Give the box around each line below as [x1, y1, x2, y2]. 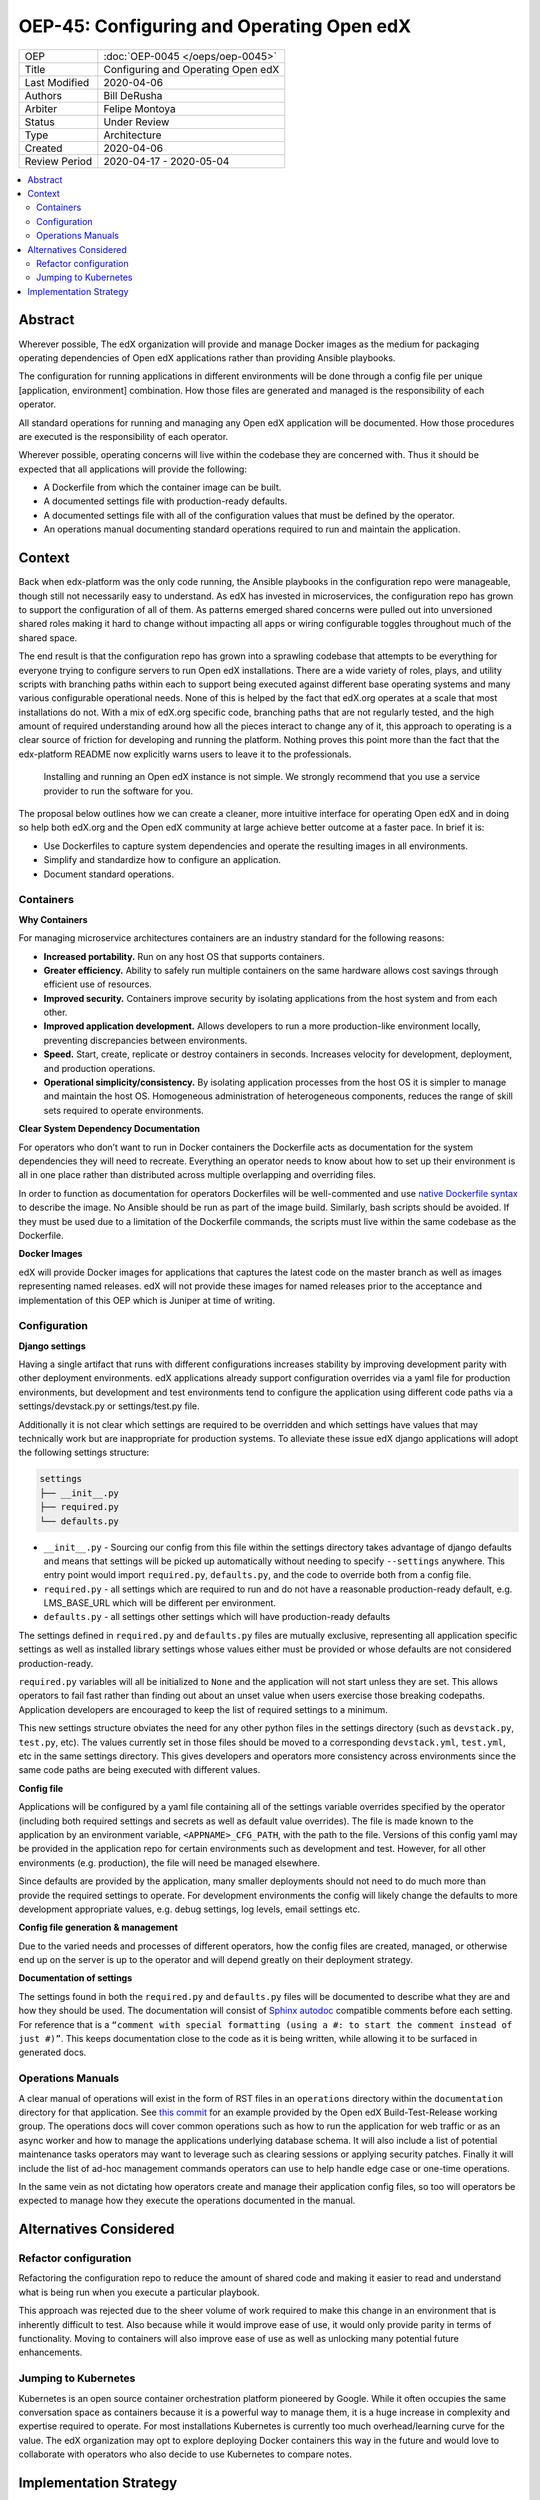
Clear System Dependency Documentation [18, 1123, 200, 1135]
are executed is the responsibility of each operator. [18, 430, 229, 442]
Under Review [103, 115, 170, 129]
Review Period [24, 154, 93, 168]
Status [24, 115, 55, 129]
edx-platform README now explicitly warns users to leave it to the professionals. [18, 748, 352, 760]
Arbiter [24, 101, 58, 115]
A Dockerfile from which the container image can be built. [43, 481, 282, 494]
